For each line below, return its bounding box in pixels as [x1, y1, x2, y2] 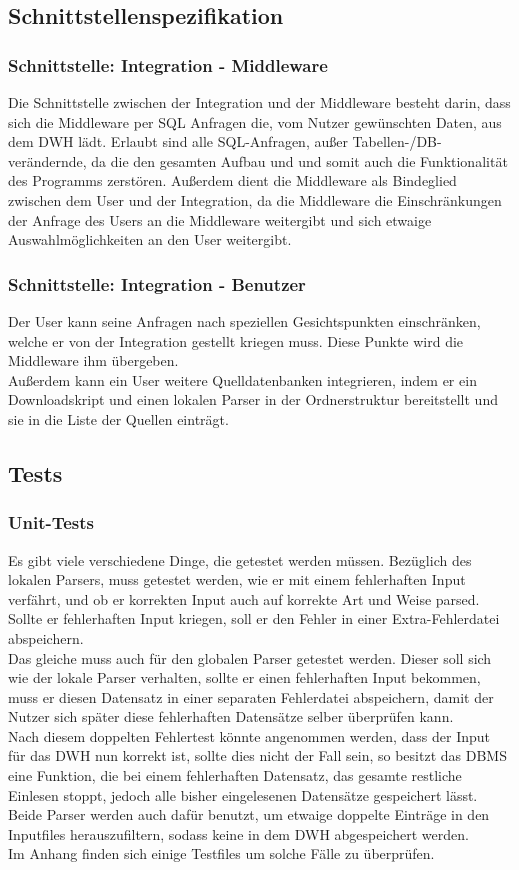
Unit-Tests [8, 510, 95, 535]
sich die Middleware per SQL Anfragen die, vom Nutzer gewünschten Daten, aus [8, 111, 502, 132]
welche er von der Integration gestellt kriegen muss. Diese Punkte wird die [8, 330, 464, 351]
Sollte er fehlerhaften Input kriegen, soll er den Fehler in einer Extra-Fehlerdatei [8, 608, 500, 629]
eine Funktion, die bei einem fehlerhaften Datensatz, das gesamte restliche [8, 765, 462, 786]
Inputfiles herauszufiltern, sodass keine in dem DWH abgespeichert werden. [8, 823, 469, 844]
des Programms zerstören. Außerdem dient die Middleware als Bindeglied [8, 170, 457, 191]
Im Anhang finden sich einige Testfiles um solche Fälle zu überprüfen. [8, 843, 435, 864]
